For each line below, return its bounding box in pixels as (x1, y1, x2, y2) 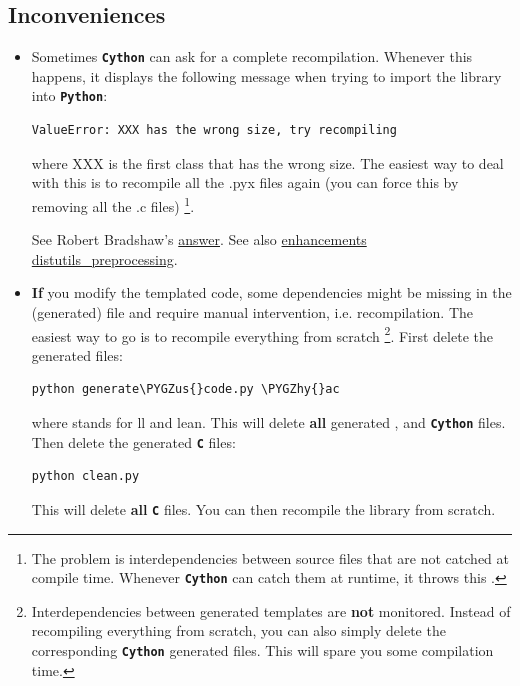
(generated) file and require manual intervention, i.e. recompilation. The (31, 301, 474, 322)
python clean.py (31, 469, 140, 484)
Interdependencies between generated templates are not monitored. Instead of (31, 600, 511, 621)
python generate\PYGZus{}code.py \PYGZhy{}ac (31, 382, 340, 397)
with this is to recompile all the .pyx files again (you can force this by (31, 172, 459, 193)
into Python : (31, 85, 108, 106)
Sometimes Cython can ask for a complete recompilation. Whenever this (31, 46, 473, 67)
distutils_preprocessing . (31, 248, 178, 269)
